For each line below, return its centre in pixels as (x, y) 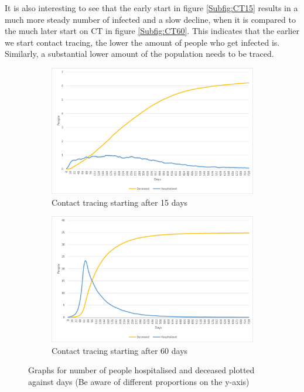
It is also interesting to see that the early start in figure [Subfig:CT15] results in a (151, 8)
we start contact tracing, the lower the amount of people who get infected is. (142, 42)
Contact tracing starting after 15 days (120, 202)
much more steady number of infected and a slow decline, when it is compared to (150, 19)
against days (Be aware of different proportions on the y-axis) (139, 381)
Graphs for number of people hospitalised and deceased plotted (141, 370)
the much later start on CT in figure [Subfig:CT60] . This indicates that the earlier (152, 31)
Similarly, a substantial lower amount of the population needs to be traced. (139, 54)
